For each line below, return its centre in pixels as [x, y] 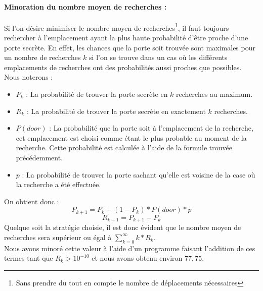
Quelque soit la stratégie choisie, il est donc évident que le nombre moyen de [123, 227]
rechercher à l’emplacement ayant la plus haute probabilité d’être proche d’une [126, 38]
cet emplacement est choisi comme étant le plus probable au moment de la [131, 137]
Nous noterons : [29, 77]
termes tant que [29, 258]
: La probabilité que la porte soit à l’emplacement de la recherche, [151, 128]
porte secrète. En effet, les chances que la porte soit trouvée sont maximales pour [130, 47]
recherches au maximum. [214, 94]
